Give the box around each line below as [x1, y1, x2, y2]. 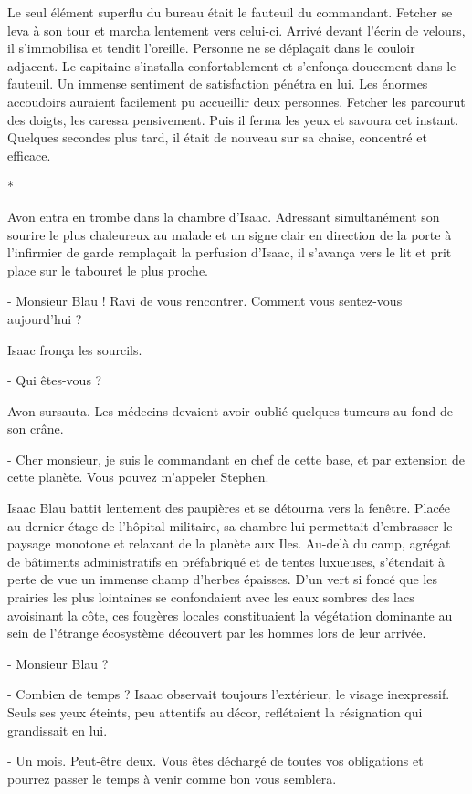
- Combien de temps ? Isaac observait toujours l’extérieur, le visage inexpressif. [7, 684, 450, 704]
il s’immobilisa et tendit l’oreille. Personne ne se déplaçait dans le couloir [7, 38, 415, 57]
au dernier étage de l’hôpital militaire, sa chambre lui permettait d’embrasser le [7, 516, 453, 535]
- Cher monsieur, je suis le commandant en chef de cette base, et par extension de [7, 449, 465, 468]
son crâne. [7, 419, 64, 438]
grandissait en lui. [7, 720, 108, 739]
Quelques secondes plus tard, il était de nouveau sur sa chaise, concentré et [7, 128, 427, 147]
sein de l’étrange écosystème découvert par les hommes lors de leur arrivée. [7, 623, 426, 643]
